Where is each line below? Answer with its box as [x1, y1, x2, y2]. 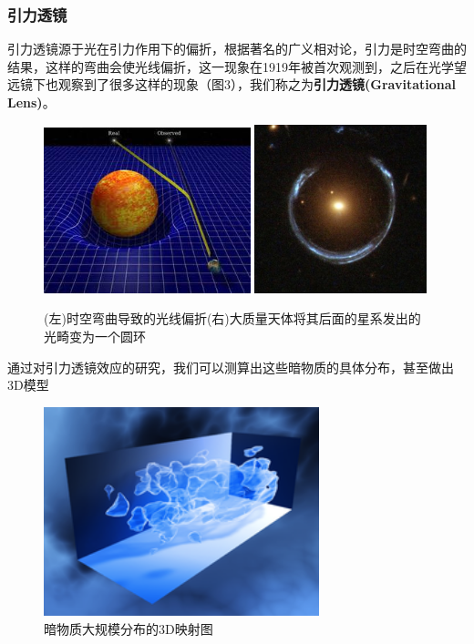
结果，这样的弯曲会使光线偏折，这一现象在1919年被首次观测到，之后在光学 [7, 56, 454, 76]
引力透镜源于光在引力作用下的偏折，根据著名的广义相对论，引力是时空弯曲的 [7, 39, 467, 58]
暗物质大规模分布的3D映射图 [44, 618, 213, 638]
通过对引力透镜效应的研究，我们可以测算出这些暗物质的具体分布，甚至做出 [7, 357, 454, 376]
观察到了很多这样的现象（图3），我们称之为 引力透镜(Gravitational [57, 75, 456, 94]
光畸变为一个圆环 [44, 326, 146, 345]
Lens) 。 [7, 93, 56, 111]
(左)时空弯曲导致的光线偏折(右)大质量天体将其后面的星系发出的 [44, 309, 421, 328]
